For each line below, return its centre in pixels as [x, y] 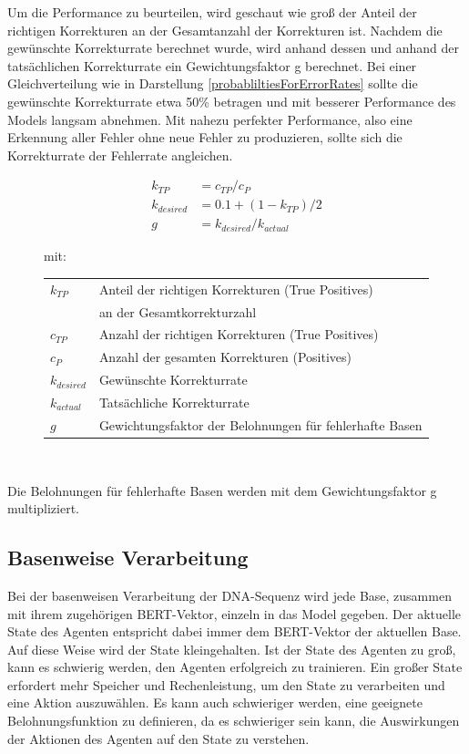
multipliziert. [44, 508]
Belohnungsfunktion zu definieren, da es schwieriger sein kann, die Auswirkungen [234, 721]
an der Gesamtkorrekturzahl [178, 311]
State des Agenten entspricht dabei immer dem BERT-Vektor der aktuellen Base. [234, 631]
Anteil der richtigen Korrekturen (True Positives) [236, 289]
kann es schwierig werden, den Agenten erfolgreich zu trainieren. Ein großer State [235, 667]
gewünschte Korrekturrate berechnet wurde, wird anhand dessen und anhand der [234, 48]
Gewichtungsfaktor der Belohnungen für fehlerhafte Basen [260, 424]
